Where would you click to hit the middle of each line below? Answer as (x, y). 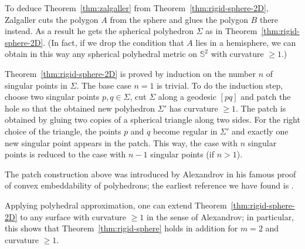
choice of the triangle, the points (63, 131)
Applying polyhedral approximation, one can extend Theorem (116, 205)
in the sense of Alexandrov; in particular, (220, 216)
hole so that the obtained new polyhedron (80, 108)
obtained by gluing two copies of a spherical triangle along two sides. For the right (152, 120)
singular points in (36, 85)
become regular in (185, 131)
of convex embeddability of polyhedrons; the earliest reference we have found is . (149, 185)
